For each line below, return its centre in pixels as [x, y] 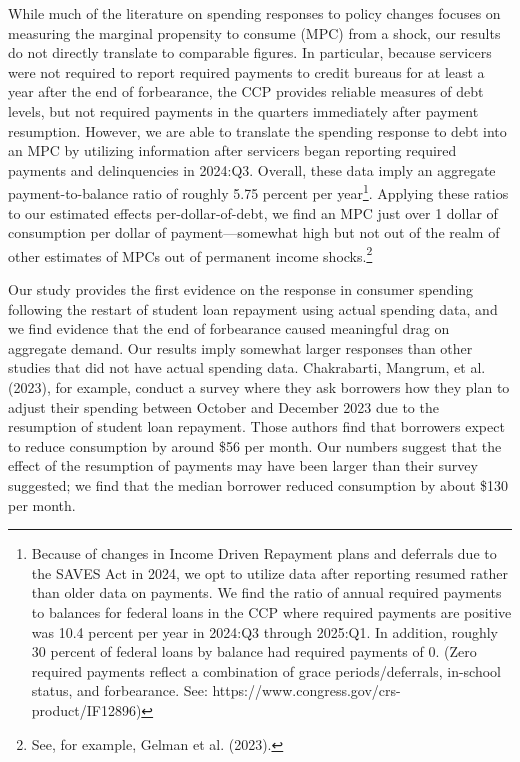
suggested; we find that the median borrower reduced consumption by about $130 [258, 484]
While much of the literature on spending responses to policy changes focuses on [254, 13]
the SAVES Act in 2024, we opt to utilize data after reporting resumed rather [269, 572]
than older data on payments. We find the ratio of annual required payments [266, 592]
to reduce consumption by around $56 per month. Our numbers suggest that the [255, 445]
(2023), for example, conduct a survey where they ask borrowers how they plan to [259, 387]
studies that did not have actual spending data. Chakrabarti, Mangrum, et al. [247, 367]
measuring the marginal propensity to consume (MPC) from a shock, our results [254, 32]
